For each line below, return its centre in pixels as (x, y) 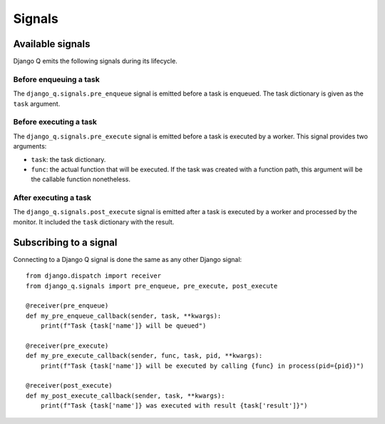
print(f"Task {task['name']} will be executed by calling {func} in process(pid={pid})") (202, 365)
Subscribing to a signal (65, 242)
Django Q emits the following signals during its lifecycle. (95, 61)
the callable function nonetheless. (81, 179)
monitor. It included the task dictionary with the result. (94, 222)
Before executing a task (55, 122)
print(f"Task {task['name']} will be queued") (123, 326)
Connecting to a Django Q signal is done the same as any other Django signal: (128, 259)
